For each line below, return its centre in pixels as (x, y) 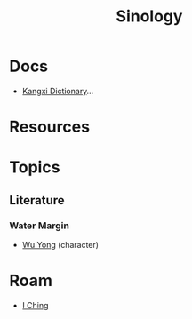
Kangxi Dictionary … (58, 91)
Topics (35, 167)
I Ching (35, 305)
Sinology (149, 16)
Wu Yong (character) (60, 245)
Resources (50, 127)
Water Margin (39, 226)
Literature (37, 200)
